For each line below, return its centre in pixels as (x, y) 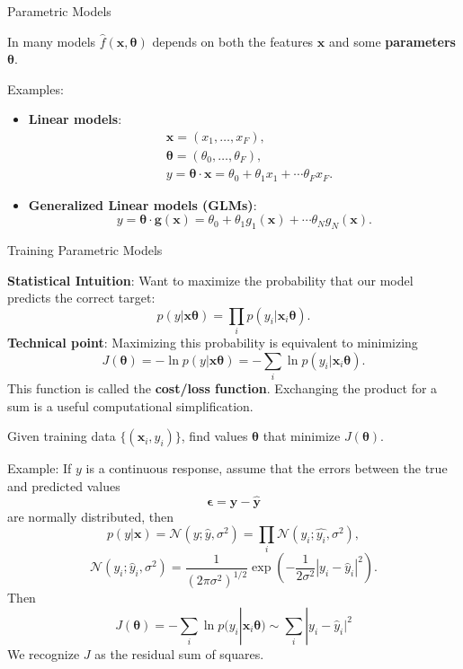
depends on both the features (233, 41)
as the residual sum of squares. (179, 653)
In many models (52, 41)
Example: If (40, 468)
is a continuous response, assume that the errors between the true (267, 468)
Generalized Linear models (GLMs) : (142, 204)
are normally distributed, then (90, 516)
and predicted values (64, 485)
